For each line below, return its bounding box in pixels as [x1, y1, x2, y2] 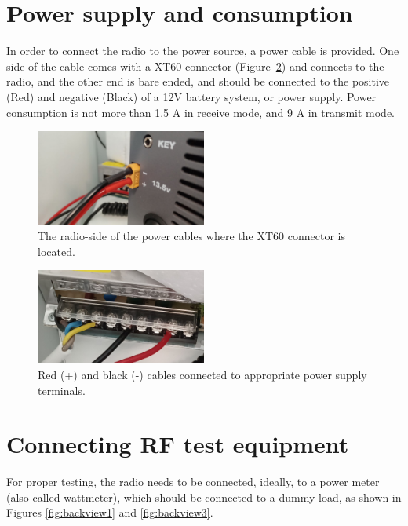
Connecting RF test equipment [6, 428, 349, 460]
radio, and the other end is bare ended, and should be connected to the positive [6, 73, 390, 89]
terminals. [38, 382, 86, 398]
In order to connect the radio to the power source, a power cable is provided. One [6, 42, 399, 59]
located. [38, 243, 75, 259]
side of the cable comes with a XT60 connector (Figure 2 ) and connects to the [6, 57, 384, 74]
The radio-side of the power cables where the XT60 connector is [38, 227, 345, 243]
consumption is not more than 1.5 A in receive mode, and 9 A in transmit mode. [6, 104, 395, 120]
